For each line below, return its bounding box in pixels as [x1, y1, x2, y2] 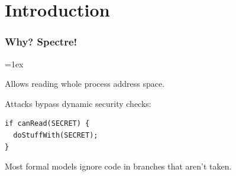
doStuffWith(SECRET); [13, 131, 98, 139]
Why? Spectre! [5, 34, 77, 49]
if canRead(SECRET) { [5, 119, 90, 128]
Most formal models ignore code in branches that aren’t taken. [5, 160, 232, 172]
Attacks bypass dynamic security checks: [5, 97, 151, 109]
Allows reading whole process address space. [5, 77, 165, 90]
